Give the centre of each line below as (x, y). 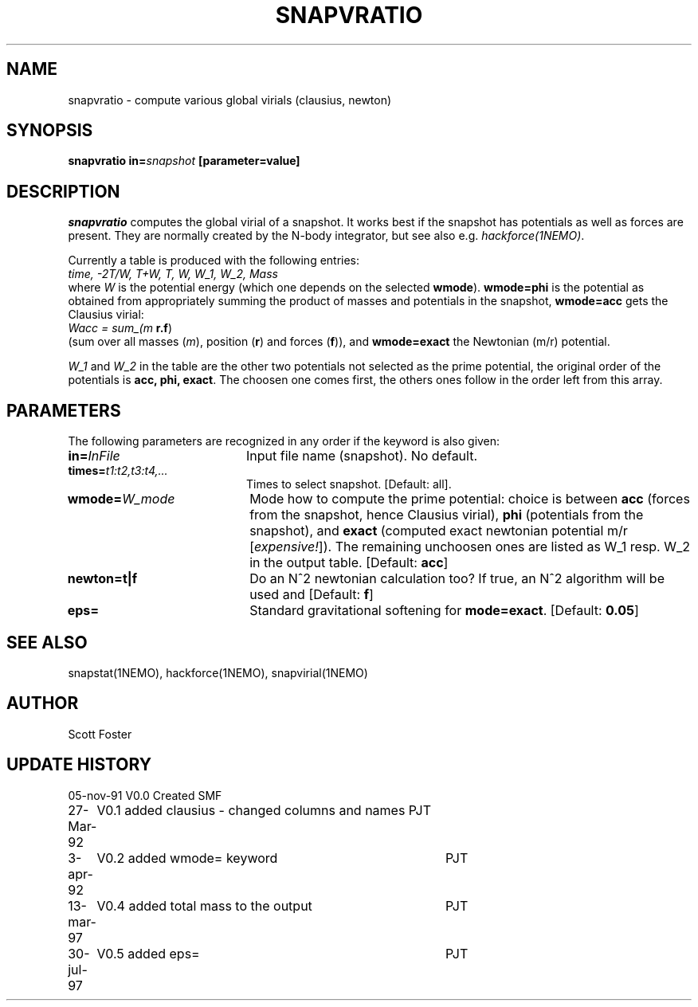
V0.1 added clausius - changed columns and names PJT (264, 810)
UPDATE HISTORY (79, 765)
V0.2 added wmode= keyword (187, 858)
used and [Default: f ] (312, 595)
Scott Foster (100, 734)
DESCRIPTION (63, 191)
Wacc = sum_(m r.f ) (120, 328)
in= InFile (94, 456)
